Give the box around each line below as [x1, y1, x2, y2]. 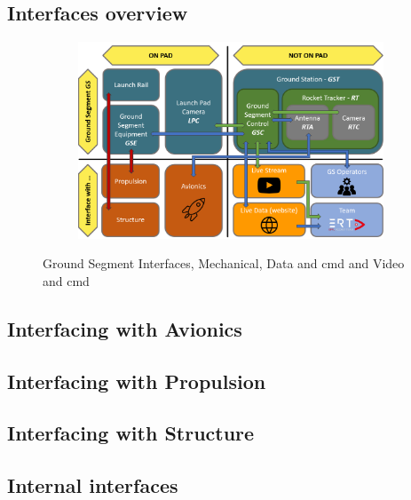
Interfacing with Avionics [7, 314, 242, 342]
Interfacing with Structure [7, 419, 255, 447]
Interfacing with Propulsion [7, 367, 266, 394]
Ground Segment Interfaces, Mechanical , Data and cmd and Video [43, 254, 405, 273]
